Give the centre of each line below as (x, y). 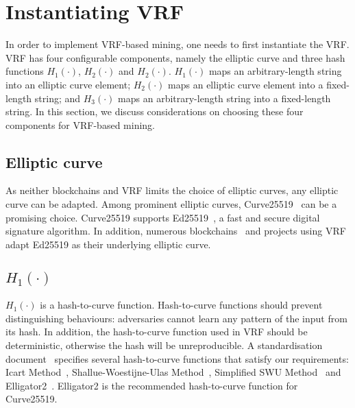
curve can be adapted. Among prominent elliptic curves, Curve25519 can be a (171, 204)
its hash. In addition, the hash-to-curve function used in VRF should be (157, 332)
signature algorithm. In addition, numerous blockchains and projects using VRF (176, 231)
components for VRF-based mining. (80, 124)
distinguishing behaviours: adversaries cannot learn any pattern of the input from (176, 318)
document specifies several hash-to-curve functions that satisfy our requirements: (177, 358)
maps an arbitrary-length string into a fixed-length (224, 98)
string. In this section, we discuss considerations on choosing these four (155, 111)
